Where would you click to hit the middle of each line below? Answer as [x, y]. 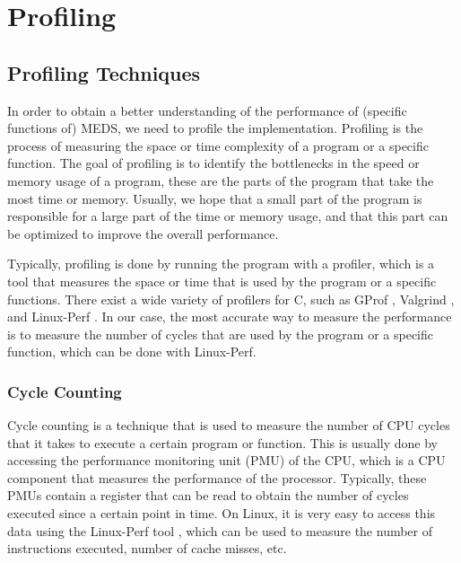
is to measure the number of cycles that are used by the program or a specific [221, 334]
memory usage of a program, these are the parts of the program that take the [221, 180]
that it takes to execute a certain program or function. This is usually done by [222, 442]
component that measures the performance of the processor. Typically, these [217, 477]
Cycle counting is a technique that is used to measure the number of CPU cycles [229, 425]
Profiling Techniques [104, 72]
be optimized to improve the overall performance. [143, 233]
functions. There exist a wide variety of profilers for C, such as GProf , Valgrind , [231, 299]
